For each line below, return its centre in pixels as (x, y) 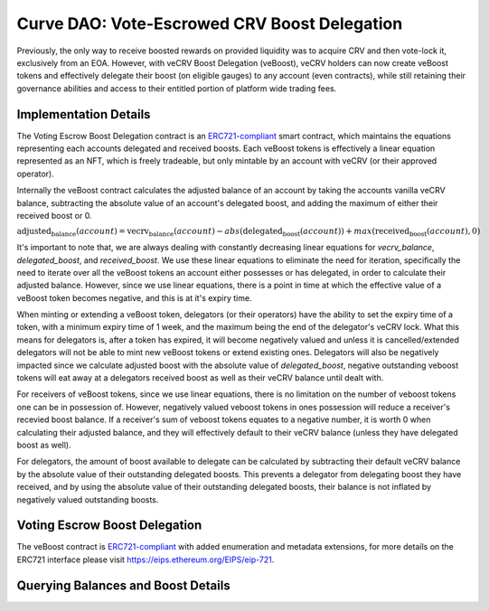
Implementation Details (84, 114)
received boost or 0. (54, 215)
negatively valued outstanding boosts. (88, 499)
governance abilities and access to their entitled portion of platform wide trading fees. (177, 88)
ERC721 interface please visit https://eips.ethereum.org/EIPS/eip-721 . (146, 559)
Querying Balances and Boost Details (123, 585)
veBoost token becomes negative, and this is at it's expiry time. (134, 297)
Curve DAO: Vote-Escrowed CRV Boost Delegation (210, 23)
